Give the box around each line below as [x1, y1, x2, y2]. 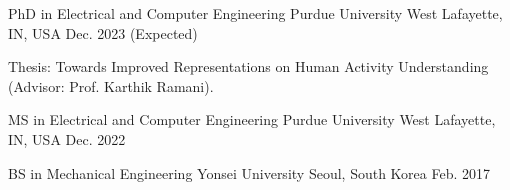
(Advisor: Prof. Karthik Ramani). [8, 75, 214, 96]
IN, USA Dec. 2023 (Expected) [8, 22, 198, 43]
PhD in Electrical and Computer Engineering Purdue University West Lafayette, [8, 3, 503, 23]
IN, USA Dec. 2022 [8, 128, 126, 149]
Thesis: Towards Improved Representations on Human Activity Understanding [8, 56, 489, 77]
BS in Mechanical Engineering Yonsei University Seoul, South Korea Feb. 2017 [8, 162, 491, 183]
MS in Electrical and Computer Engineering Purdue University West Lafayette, [8, 109, 496, 130]
